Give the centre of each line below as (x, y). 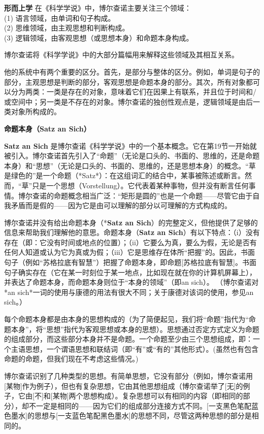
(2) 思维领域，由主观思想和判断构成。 (67, 28)
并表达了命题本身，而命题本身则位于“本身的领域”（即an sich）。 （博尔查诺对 (131, 282)
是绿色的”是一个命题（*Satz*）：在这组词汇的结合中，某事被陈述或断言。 (125, 175)
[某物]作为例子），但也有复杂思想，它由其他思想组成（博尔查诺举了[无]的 (124, 386)
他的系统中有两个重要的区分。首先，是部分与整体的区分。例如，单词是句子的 (132, 71)
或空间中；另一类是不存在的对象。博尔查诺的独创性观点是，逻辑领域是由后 (128, 101)
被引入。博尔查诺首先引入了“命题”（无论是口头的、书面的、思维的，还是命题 (132, 156)
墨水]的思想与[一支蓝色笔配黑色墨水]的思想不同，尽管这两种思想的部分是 (131, 415)
